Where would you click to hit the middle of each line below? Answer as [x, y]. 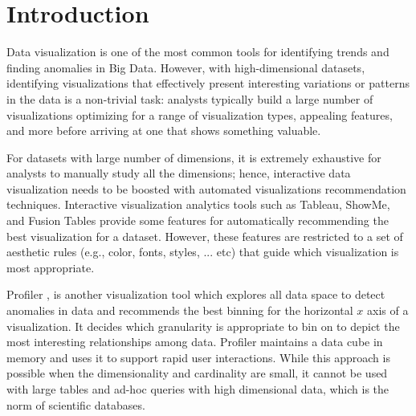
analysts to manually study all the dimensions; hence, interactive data [179, 173]
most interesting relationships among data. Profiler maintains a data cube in [195, 342]
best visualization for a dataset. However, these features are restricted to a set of [205, 236]
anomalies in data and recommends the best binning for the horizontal [180, 310]
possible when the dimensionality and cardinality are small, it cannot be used [197, 373]
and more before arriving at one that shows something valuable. [164, 131]
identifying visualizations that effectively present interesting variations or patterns [208, 83]
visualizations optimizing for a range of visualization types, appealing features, [200, 114]
